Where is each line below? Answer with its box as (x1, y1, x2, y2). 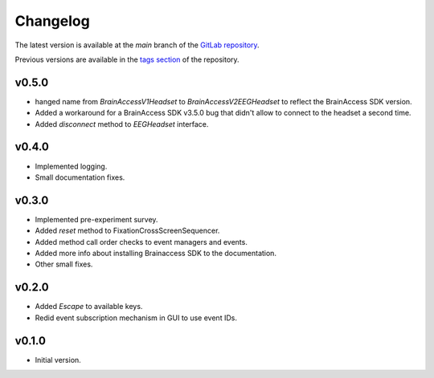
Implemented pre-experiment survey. (35, 214, 158, 224)
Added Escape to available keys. (35, 302, 143, 311)
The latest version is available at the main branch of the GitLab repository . (14, 40, 260, 50)
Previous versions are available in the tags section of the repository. (14, 55, 240, 64)
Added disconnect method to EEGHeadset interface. (35, 119, 209, 128)
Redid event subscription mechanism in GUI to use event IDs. (35, 313, 237, 323)
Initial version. (35, 355, 82, 364)
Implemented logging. (35, 161, 108, 171)
